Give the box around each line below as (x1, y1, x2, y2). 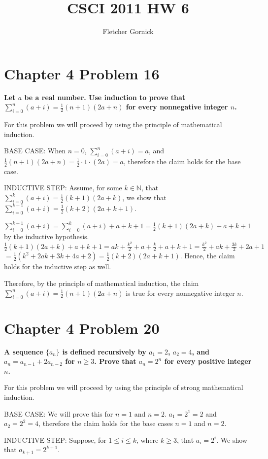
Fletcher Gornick (102, 26, 154, 36)
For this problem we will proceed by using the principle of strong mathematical (4, 382, 243, 392)
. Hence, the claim (180, 250, 235, 261)
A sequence (4, 346, 43, 356)
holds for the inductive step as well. (4, 261, 111, 272)
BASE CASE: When (4, 145, 66, 156)
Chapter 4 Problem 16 (4, 63, 160, 83)
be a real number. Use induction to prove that (24, 92, 186, 102)
